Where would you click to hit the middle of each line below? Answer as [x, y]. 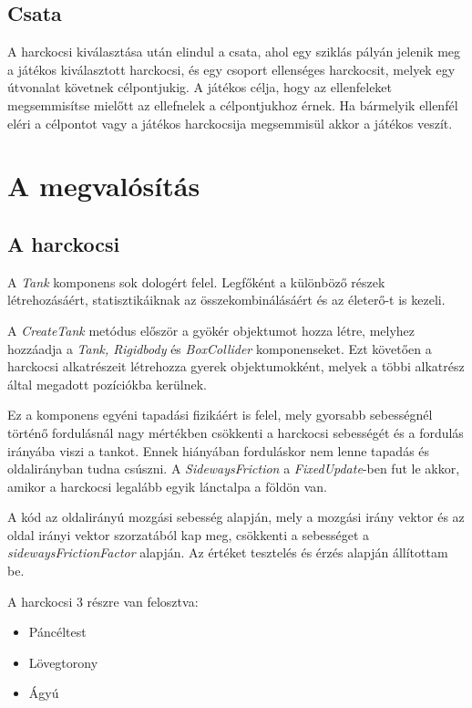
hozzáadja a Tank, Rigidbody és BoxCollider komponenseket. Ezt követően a [220, 348]
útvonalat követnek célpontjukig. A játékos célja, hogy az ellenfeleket [200, 87]
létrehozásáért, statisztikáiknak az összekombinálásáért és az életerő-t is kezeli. [226, 300]
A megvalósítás [104, 186]
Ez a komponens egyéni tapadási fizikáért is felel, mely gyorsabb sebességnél [220, 415]
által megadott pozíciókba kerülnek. [108, 384]
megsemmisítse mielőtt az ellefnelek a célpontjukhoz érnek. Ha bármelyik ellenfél [233, 104]
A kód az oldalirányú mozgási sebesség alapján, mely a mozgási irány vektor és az [236, 517]
